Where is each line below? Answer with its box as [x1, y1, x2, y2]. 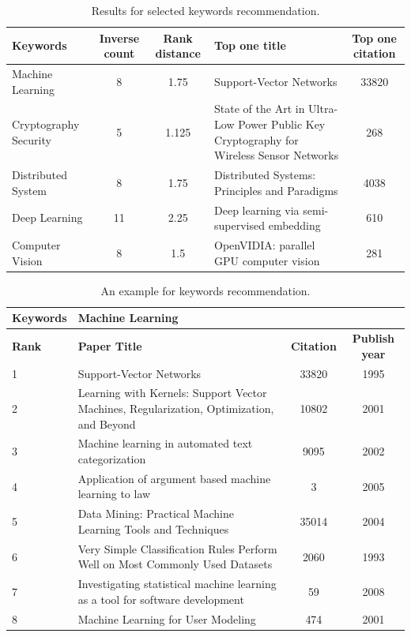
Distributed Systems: [214, 167, 316, 183]
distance [155, 45, 201, 62]
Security [12, 131, 51, 148]
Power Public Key [238, 116, 326, 133]
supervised [214, 217, 266, 234]
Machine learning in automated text [77, 435, 253, 452]
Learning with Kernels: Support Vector [77, 384, 267, 401]
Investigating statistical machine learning [77, 575, 277, 592]
